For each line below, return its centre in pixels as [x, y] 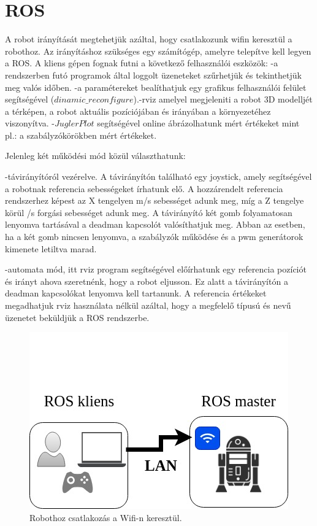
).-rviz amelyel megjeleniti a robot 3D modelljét [223, 99]
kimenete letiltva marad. [51, 248]
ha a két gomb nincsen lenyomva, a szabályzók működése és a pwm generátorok [154, 237]
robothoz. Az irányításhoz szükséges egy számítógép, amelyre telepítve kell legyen [158, 51]
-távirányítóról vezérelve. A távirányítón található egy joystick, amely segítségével [158, 176]
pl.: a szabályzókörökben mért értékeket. [81, 135]
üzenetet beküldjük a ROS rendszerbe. [77, 317]
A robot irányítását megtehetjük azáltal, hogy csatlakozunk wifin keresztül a [149, 39]
